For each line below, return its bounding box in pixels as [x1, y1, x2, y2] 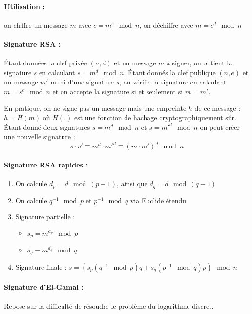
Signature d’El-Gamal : [4, 282, 84, 292]
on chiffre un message [4, 20, 68, 30]
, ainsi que [117, 178, 147, 188]
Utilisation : [4, 1, 45, 11]
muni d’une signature [50, 77, 114, 87]
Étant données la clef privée [4, 58, 87, 68]
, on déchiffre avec [139, 20, 193, 30]
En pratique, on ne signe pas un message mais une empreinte [4, 103, 187, 113]
